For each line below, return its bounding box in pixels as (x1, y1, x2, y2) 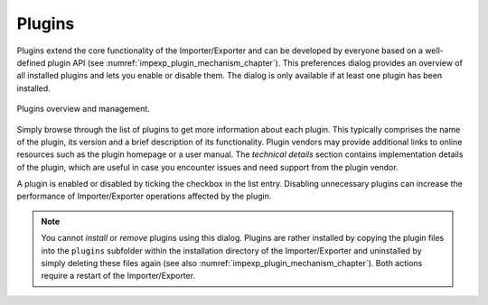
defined (16, 57, 46, 68)
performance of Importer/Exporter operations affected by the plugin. (16, 190, 272, 202)
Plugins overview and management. (16, 104, 151, 115)
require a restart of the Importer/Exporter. (41, 271, 196, 282)
